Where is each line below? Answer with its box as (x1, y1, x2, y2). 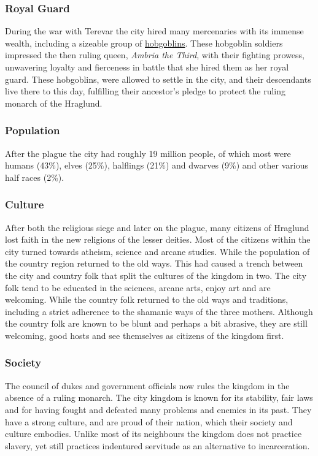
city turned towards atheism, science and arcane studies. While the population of (5, 245, 310, 257)
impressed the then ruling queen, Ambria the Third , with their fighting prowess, (5, 48, 304, 61)
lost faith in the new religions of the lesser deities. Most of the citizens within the (5, 233, 311, 246)
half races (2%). (5, 170, 64, 183)
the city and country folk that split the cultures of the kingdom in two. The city (5, 268, 307, 281)
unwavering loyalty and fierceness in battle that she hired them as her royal (5, 61, 289, 73)
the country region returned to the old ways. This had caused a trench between (5, 257, 303, 270)
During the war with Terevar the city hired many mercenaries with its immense (5, 25, 304, 37)
